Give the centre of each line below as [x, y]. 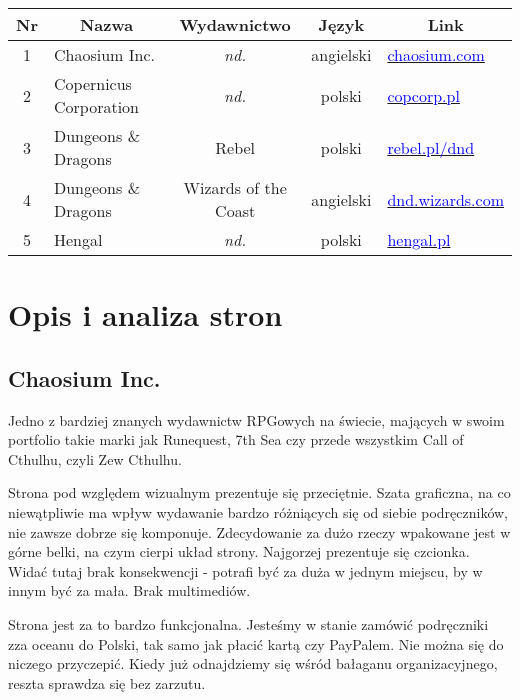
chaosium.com [436, 54]
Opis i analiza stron [145, 314]
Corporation [96, 106]
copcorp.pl [423, 95]
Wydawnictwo [235, 24]
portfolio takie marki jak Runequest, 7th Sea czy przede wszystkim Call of [236, 439]
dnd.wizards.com [445, 199]
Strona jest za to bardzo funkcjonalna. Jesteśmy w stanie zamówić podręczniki [248, 623]
